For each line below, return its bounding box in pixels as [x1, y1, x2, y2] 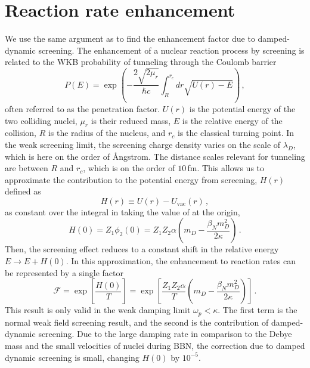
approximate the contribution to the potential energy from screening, [5, 173, 258, 185]
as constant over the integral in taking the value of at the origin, [5, 205, 240, 218]
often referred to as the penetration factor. [5, 102, 160, 115]
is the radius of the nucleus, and [48, 126, 166, 139]
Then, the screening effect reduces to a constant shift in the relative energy [5, 243, 279, 255]
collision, [5, 126, 36, 139]
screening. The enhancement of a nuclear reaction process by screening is [38, 44, 305, 56]
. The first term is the [218, 304, 297, 316]
